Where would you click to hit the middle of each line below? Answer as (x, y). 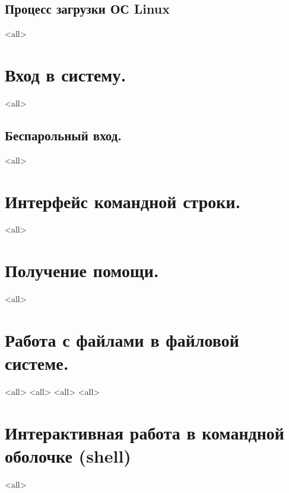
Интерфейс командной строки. (123, 201)
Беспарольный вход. (63, 135)
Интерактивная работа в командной (144, 432)
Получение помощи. (82, 270)
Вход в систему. (66, 74)
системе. (37, 363)
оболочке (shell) (68, 456)
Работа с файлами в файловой (122, 339)
